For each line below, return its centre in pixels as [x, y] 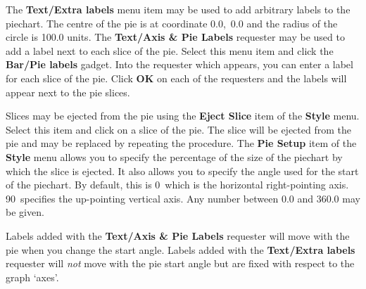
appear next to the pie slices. [68, 92]
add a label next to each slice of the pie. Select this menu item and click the [170, 50]
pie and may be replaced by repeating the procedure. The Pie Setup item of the [181, 143]
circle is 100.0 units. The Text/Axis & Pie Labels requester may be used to [175, 37]
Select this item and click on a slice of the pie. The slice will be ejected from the [178, 129]
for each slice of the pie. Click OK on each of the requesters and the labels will [176, 78]
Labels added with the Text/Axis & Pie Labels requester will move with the [178, 235]
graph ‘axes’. [32, 277]
